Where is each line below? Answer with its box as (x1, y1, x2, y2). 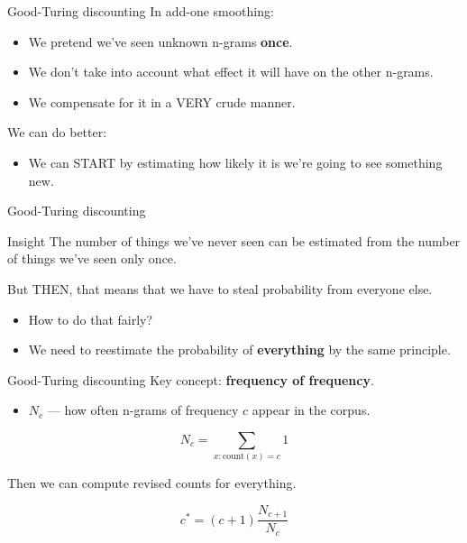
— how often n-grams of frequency (47, 400, 239, 419)
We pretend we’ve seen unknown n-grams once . (28, 32, 293, 51)
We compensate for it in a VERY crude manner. (28, 92, 296, 111)
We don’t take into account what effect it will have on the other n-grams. (28, 62, 434, 81)
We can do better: (7, 123, 107, 142)
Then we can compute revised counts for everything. (7, 474, 297, 492)
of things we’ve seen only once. (7, 249, 177, 268)
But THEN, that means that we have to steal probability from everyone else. (7, 279, 433, 298)
